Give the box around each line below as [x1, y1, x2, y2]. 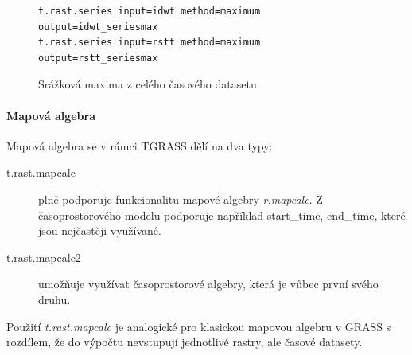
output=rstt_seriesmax [38, 52, 158, 64]
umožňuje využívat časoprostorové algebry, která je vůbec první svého [38, 275, 379, 292]
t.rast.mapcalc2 [6, 248, 81, 265]
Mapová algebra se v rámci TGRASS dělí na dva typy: [6, 137, 273, 154]
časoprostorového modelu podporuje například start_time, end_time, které [38, 206, 406, 223]
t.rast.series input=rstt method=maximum [38, 37, 261, 49]
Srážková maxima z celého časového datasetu [38, 76, 257, 92]
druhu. [38, 291, 71, 307]
